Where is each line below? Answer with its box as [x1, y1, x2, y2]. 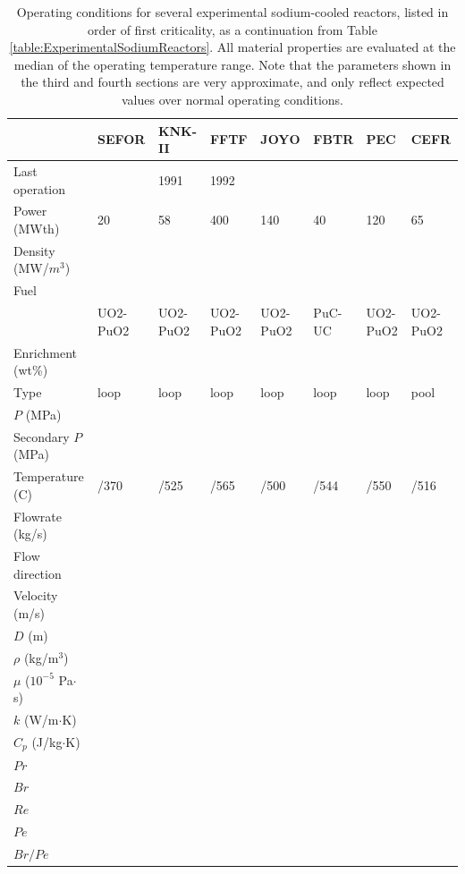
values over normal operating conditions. [121, 89, 343, 108]
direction [13, 564, 62, 582]
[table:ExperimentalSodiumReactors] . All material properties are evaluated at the [9, 38, 456, 56]
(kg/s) [13, 524, 47, 543]
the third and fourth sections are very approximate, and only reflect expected [21, 72, 444, 91]
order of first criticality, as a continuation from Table [88, 20, 377, 38]
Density [13, 241, 55, 259]
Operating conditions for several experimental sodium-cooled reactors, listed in [16, 3, 449, 21]
